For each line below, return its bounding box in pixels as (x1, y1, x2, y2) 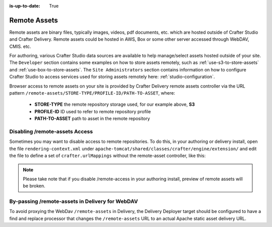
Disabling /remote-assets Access (9, 128, 93, 135)
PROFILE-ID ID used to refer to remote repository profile (34, 108, 151, 114)
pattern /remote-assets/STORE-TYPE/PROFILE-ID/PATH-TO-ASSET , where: (9, 90, 176, 96)
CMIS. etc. (9, 43, 31, 49)
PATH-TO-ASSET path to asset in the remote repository (34, 116, 151, 122)
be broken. (23, 183, 45, 189)
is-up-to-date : (9, 3, 40, 9)
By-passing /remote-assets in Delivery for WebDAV (9, 198, 138, 205)
